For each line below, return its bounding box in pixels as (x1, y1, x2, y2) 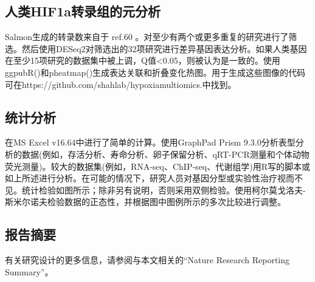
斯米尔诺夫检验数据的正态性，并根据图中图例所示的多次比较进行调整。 (5, 195, 286, 208)
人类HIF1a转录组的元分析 (5, 2, 161, 21)
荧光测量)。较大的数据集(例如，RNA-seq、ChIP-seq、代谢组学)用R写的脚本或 (5, 159, 310, 172)
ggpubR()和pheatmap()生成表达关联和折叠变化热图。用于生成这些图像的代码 (5, 65, 306, 78)
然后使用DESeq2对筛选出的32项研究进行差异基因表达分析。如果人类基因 (21, 42, 307, 55)
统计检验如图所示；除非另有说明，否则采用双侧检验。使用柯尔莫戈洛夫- (21, 183, 306, 196)
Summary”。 (5, 265, 54, 278)
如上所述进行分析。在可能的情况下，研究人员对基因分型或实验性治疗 (5, 172, 277, 184)
